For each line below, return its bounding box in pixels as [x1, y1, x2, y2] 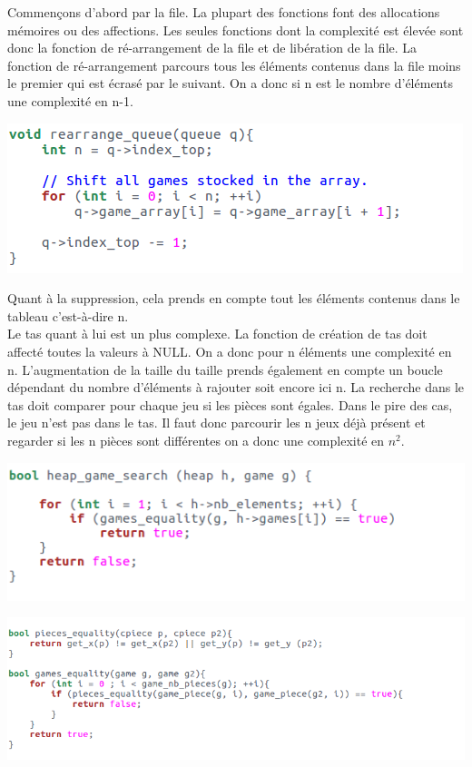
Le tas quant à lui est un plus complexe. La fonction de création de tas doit [7, 324, 428, 343]
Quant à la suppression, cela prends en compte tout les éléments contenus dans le [7, 289, 460, 308]
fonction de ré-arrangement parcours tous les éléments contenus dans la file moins [7, 55, 461, 74]
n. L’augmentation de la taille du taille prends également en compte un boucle [7, 359, 443, 379]
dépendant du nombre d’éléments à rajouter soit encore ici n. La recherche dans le [7, 378, 465, 397]
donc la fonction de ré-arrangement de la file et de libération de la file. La [7, 38, 418, 57]
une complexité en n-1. [7, 91, 133, 110]
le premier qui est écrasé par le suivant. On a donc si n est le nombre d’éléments [7, 74, 453, 93]
